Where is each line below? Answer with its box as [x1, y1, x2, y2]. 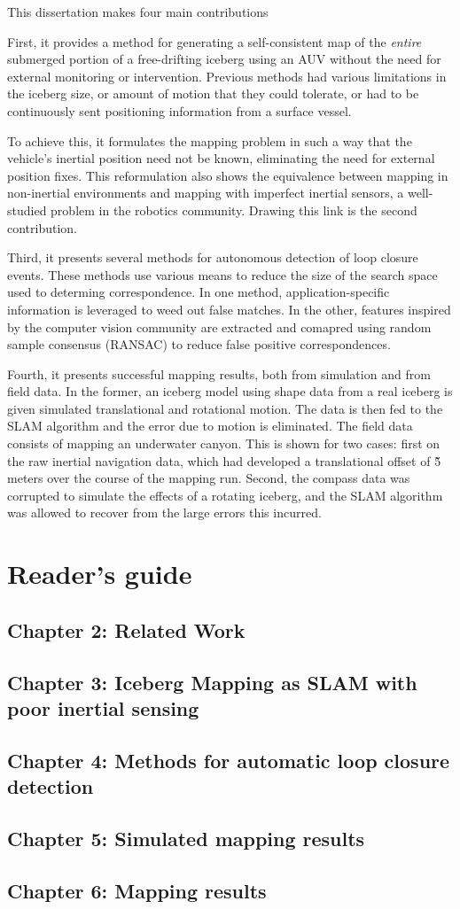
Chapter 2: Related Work [7, 616, 246, 643]
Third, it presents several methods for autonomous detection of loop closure [7, 248, 418, 267]
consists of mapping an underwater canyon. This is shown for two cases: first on [7, 434, 441, 453]
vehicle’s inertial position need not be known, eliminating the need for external [7, 149, 435, 167]
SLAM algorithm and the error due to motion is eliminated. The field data [7, 416, 413, 435]
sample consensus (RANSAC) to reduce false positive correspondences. [7, 335, 391, 353]
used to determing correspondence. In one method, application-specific [7, 283, 390, 301]
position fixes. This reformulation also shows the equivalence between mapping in [7, 166, 448, 184]
